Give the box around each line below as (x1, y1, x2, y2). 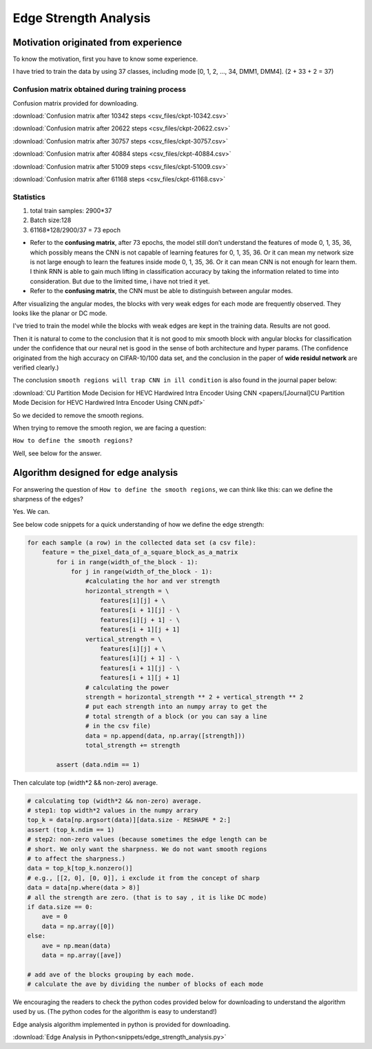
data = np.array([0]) (41, 922, 115, 930)
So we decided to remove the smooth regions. (12, 411, 144, 419)
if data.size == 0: (27, 903, 93, 910)
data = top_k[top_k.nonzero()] (27, 864, 134, 872)
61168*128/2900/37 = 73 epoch (30, 226, 121, 234)
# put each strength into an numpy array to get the (85, 703, 267, 710)
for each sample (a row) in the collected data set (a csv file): (27, 539, 256, 546)
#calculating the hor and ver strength (85, 577, 220, 586)
